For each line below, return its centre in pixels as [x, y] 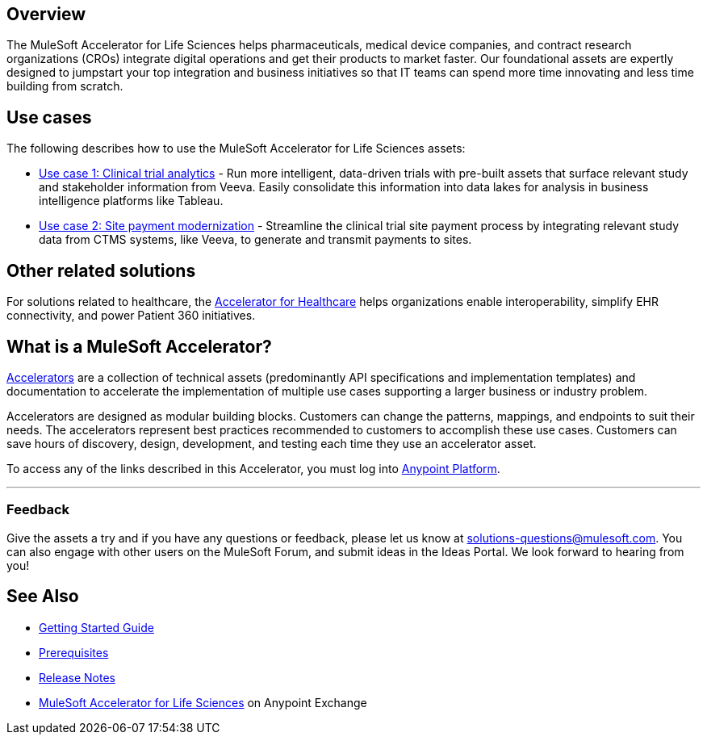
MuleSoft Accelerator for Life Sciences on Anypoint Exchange [203, 702]
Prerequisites [74, 652]
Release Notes [77, 677]
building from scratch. [65, 86]
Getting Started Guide [96, 627]
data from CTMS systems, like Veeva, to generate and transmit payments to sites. [255, 240]
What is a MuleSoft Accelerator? [139, 346]
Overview [46, 14]
